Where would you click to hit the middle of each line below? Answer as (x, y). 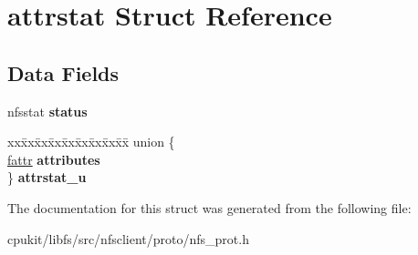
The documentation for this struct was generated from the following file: (209, 207)
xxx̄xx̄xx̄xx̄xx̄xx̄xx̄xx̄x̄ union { (91, 142)
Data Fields (63, 72)
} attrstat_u (47, 177)
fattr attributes (54, 159)
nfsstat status (47, 111)
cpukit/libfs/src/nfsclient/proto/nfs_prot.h (128, 238)
